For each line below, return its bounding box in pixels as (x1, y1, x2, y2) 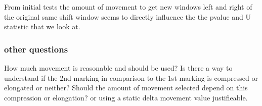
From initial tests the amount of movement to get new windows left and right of (4, 2, 252, 12)
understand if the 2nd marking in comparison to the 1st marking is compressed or (4, 72, 258, 83)
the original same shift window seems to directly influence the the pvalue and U (4, 11, 251, 22)
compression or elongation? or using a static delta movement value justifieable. (4, 92, 248, 102)
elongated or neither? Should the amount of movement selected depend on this (4, 82, 248, 93)
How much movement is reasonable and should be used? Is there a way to (4, 63, 233, 73)
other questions (4, 42, 68, 55)
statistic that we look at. (4, 21, 80, 32)
